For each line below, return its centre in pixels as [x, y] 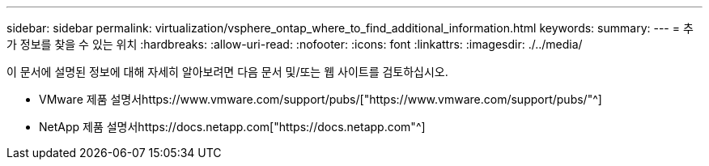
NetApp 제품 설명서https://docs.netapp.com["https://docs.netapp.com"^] [232, 127]
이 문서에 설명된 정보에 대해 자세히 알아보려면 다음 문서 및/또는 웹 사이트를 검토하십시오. [227, 72]
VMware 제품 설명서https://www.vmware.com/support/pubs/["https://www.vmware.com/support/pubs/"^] [321, 99]
